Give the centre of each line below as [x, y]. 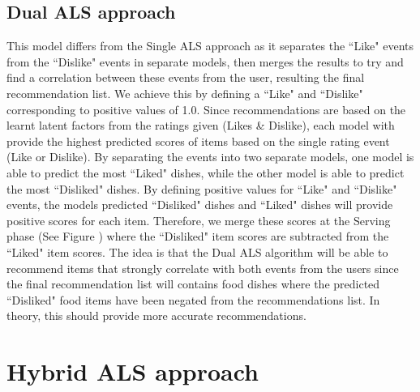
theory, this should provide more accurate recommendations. [156, 315]
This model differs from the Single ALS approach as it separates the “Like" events [210, 46]
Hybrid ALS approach [133, 371]
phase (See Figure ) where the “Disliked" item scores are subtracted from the [198, 236]
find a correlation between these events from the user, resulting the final [186, 77]
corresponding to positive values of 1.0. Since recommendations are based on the [206, 109]
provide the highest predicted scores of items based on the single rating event [198, 141]
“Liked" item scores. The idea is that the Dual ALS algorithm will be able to [197, 251]
